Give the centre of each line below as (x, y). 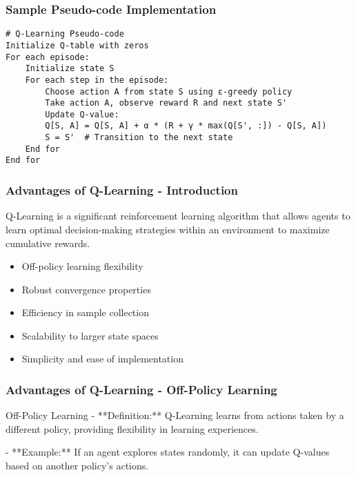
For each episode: (48, 57)
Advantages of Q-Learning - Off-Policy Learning (141, 389)
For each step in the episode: (97, 80)
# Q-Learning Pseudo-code (65, 34)
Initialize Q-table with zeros (77, 45)
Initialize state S (70, 69)
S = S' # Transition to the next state (139, 138)
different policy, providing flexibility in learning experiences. (132, 428)
